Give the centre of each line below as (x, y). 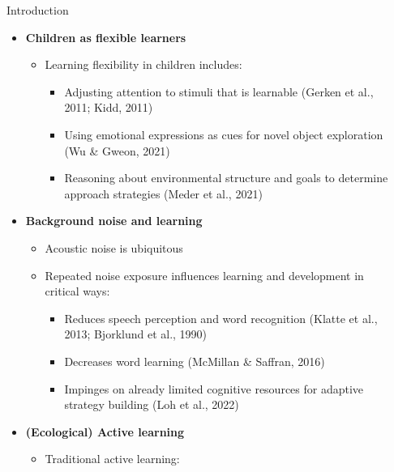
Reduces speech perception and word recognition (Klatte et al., (221, 318)
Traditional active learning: (112, 459)
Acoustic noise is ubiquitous (114, 247)
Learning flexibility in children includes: (143, 64)
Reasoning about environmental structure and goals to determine (226, 178)
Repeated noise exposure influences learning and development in (204, 275)
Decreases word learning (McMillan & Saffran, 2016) (195, 361)
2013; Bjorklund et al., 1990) (136, 334)
